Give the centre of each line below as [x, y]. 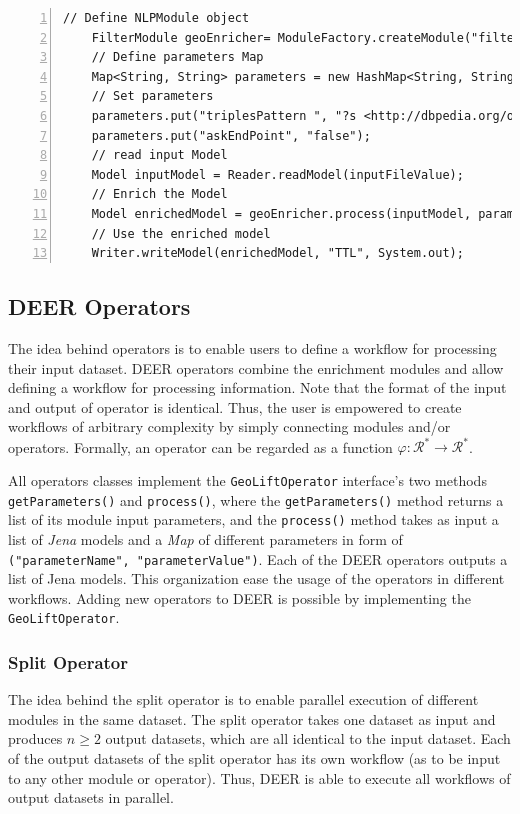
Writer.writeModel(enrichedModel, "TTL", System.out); [277, 253]
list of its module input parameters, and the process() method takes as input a [253, 519]
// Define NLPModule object [156, 18]
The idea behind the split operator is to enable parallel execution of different [243, 699]
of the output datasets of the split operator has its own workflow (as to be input [254, 758]
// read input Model [159, 155]
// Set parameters [152, 96]
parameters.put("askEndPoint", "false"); [231, 135]
